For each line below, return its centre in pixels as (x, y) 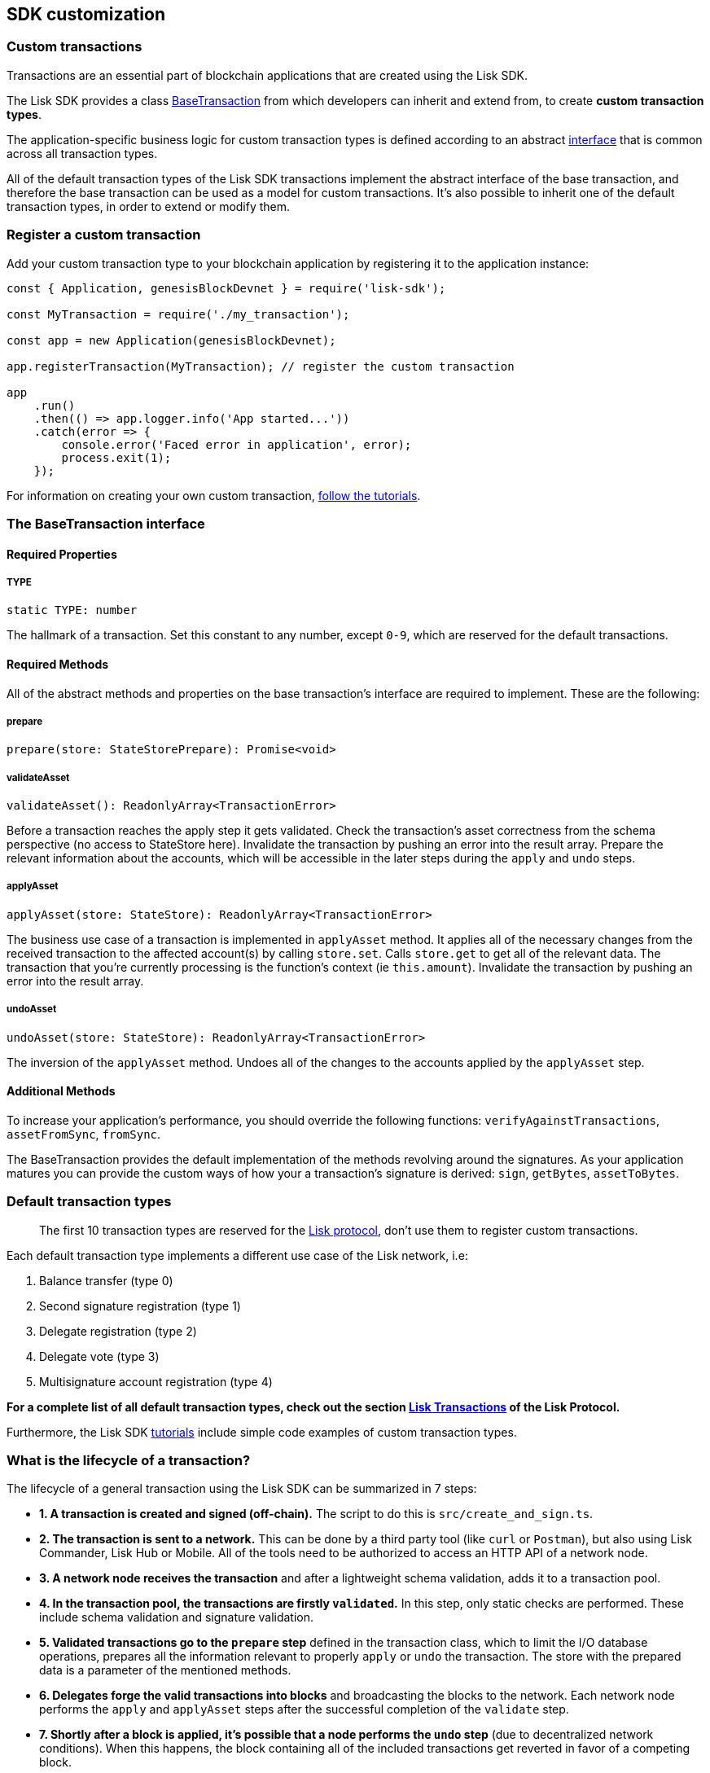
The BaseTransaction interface (106, 523)
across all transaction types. (82, 153)
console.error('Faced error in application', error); (237, 444)
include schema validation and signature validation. (177, 1617)
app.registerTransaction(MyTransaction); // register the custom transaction (261, 366)
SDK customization (86, 14)
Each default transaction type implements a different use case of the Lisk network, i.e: (237, 1255)
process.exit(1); (116, 457)
